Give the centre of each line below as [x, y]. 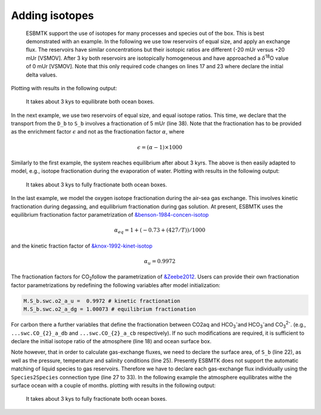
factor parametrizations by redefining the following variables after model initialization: [116, 285]
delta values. [42, 75]
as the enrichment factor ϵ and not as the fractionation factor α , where [97, 132]
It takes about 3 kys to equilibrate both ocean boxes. [90, 102]
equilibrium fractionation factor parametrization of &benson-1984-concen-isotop [110, 214]
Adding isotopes [53, 15]
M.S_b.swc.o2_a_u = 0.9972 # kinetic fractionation [102, 301]
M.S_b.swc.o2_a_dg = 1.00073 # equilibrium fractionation [110, 309]
